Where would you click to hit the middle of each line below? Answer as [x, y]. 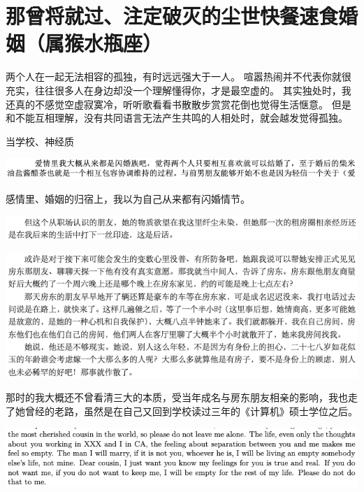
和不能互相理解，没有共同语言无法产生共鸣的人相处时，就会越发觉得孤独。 [177, 118]
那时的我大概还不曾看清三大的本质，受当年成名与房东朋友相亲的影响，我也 [177, 397]
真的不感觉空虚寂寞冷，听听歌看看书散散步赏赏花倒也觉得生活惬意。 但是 [183, 104]
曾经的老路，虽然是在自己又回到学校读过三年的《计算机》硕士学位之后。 [191, 411]
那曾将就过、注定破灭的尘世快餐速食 [172, 16]
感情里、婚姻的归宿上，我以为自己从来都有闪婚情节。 [128, 198]
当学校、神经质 [40, 141]
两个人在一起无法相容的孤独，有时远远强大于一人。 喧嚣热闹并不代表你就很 [179, 77]
